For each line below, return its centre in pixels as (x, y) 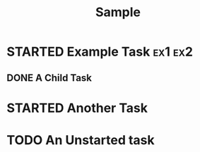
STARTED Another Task (77, 108)
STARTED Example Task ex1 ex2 (100, 52)
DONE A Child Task (49, 78)
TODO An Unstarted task (81, 140)
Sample (118, 12)
